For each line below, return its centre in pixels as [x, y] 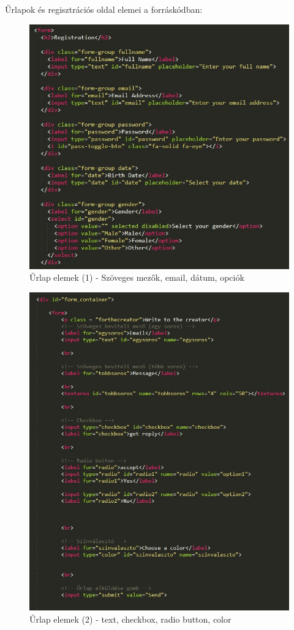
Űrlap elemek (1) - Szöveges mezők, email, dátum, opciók [137, 277]
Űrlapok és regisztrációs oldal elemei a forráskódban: [104, 9]
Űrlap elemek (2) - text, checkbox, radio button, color [130, 619]
